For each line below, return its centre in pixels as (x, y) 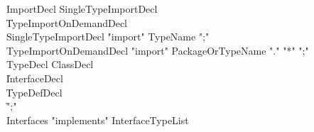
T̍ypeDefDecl (34, 92)
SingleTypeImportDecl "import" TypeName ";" (108, 37)
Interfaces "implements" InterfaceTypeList (98, 120)
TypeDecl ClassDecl (50, 64)
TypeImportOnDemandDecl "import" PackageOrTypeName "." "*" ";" (158, 50)
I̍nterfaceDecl (35, 78)
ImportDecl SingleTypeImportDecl (82, 9)
